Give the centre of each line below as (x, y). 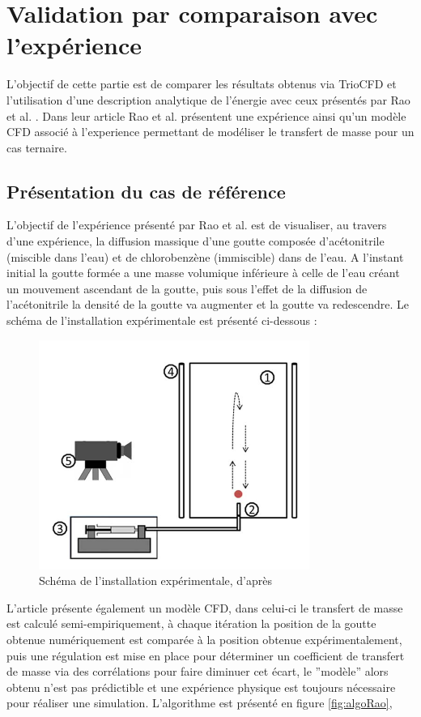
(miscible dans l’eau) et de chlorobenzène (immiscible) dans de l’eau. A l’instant (205, 256)
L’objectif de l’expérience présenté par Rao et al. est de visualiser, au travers (197, 225)
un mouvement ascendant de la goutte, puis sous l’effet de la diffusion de (187, 288)
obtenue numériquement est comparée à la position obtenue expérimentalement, (204, 640)
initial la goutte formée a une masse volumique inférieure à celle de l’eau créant (203, 273)
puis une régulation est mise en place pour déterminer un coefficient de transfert (206, 655)
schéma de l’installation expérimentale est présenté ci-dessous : (162, 320)
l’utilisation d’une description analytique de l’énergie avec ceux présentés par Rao (208, 99)
